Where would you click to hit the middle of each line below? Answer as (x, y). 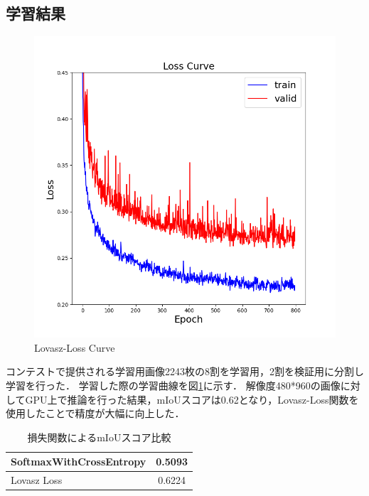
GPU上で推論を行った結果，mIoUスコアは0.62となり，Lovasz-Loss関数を (192, 399)
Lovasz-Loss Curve (75, 347)
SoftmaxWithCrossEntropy (79, 462)
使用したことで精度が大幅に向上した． (95, 413)
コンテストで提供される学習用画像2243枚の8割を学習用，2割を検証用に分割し (185, 371)
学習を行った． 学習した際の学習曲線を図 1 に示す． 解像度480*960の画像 (173, 385)
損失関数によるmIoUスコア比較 (99, 437)
